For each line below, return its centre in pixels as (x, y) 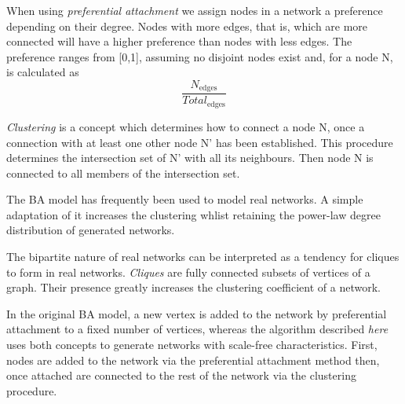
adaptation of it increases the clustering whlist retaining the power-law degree (193, 214)
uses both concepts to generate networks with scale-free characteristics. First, (192, 345)
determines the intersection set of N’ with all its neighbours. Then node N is (190, 158)
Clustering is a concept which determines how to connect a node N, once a (186, 126)
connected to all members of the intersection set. (123, 173)
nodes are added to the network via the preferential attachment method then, (193, 360)
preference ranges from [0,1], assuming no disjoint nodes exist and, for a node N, (200, 56)
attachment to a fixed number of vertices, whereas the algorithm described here (197, 329)
